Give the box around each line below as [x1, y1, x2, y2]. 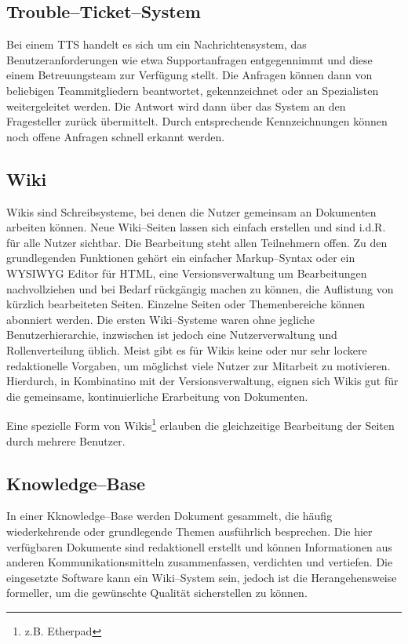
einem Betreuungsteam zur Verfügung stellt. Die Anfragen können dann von [6, 67, 373, 83]
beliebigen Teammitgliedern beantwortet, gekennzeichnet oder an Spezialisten [6, 82, 379, 98]
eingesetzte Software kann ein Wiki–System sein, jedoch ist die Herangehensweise [6, 569, 397, 585]
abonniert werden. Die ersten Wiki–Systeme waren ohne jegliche [6, 311, 315, 327]
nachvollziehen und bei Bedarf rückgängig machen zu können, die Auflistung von [6, 280, 394, 297]
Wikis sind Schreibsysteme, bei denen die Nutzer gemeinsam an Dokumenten [6, 203, 377, 220]
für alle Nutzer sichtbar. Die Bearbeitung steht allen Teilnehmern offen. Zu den [6, 234, 388, 250]
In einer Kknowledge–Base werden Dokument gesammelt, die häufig [6, 508, 333, 524]
